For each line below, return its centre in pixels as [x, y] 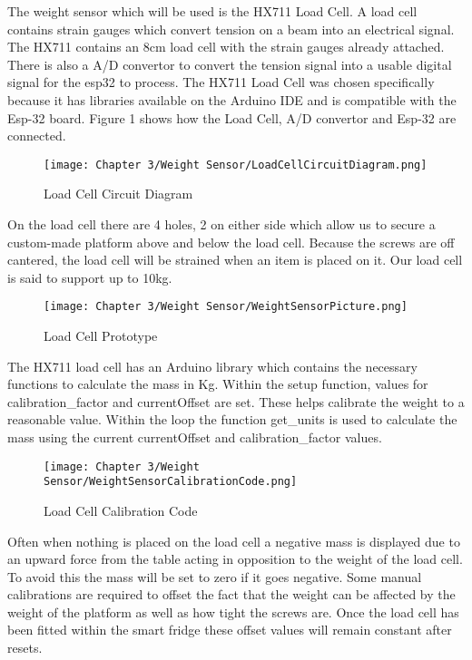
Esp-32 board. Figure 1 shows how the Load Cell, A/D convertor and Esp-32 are [232, 117]
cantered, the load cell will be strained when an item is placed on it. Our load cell [235, 260]
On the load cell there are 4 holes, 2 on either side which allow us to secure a [221, 224]
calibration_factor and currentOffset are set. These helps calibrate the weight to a [236, 401]
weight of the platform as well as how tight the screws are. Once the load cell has [233, 611]
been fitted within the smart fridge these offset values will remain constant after [230, 630]
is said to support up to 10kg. [90, 277]
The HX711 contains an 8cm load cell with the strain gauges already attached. [226, 47]
